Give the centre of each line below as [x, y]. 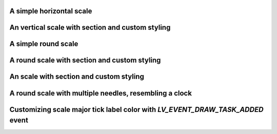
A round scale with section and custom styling [85, 60]
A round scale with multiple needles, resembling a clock [101, 93]
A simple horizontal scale [51, 11]
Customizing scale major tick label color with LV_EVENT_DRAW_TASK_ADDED [136, 110]
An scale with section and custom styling [77, 77]
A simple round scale [44, 44]
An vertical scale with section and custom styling [90, 27]
